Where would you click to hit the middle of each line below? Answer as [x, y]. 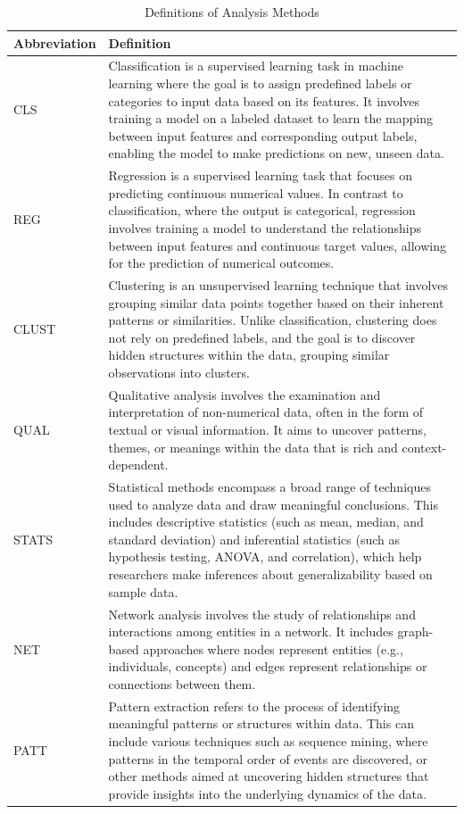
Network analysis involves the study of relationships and [262, 614]
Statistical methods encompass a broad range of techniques [269, 487]
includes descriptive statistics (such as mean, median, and [266, 522]
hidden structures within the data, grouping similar [249, 355]
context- [424, 447]
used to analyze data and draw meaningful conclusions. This [273, 504]
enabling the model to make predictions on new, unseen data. [276, 153]
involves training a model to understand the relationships [265, 228]
